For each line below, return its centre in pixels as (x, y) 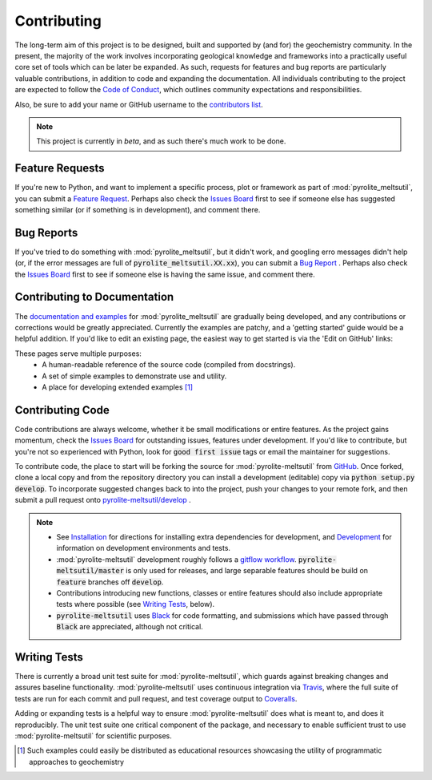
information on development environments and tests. (144, 548)
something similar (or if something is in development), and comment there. (138, 209)
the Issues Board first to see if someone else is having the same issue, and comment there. (165, 274)
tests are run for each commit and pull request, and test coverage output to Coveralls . (156, 698)
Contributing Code (62, 410)
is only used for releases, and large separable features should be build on (246, 571)
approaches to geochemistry (76, 762)
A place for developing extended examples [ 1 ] (118, 387)
